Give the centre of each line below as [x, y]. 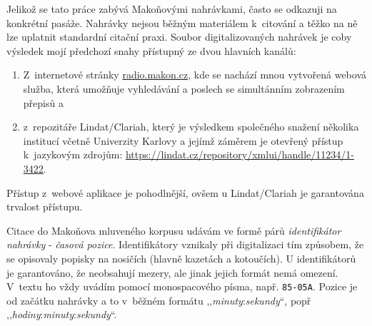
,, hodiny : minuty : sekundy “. [62, 314]
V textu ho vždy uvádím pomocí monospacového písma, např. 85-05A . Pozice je [182, 286]
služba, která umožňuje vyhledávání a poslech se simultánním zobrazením [184, 88]
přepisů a [43, 102]
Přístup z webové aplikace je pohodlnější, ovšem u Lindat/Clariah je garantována [185, 192]
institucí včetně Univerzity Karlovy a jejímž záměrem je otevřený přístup [183, 140]
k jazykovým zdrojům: [73, 154]
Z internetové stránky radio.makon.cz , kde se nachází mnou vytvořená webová [195, 75]
